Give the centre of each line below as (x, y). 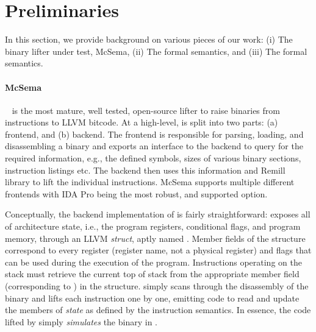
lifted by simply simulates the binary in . (81, 321)
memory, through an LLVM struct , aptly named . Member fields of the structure (155, 238)
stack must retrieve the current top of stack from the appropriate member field (152, 274)
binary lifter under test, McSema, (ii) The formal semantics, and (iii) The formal (156, 51)
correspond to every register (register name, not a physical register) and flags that (158, 250)
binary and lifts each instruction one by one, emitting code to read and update (152, 298)
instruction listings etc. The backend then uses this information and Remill (145, 170)
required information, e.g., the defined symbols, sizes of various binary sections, (153, 158)
